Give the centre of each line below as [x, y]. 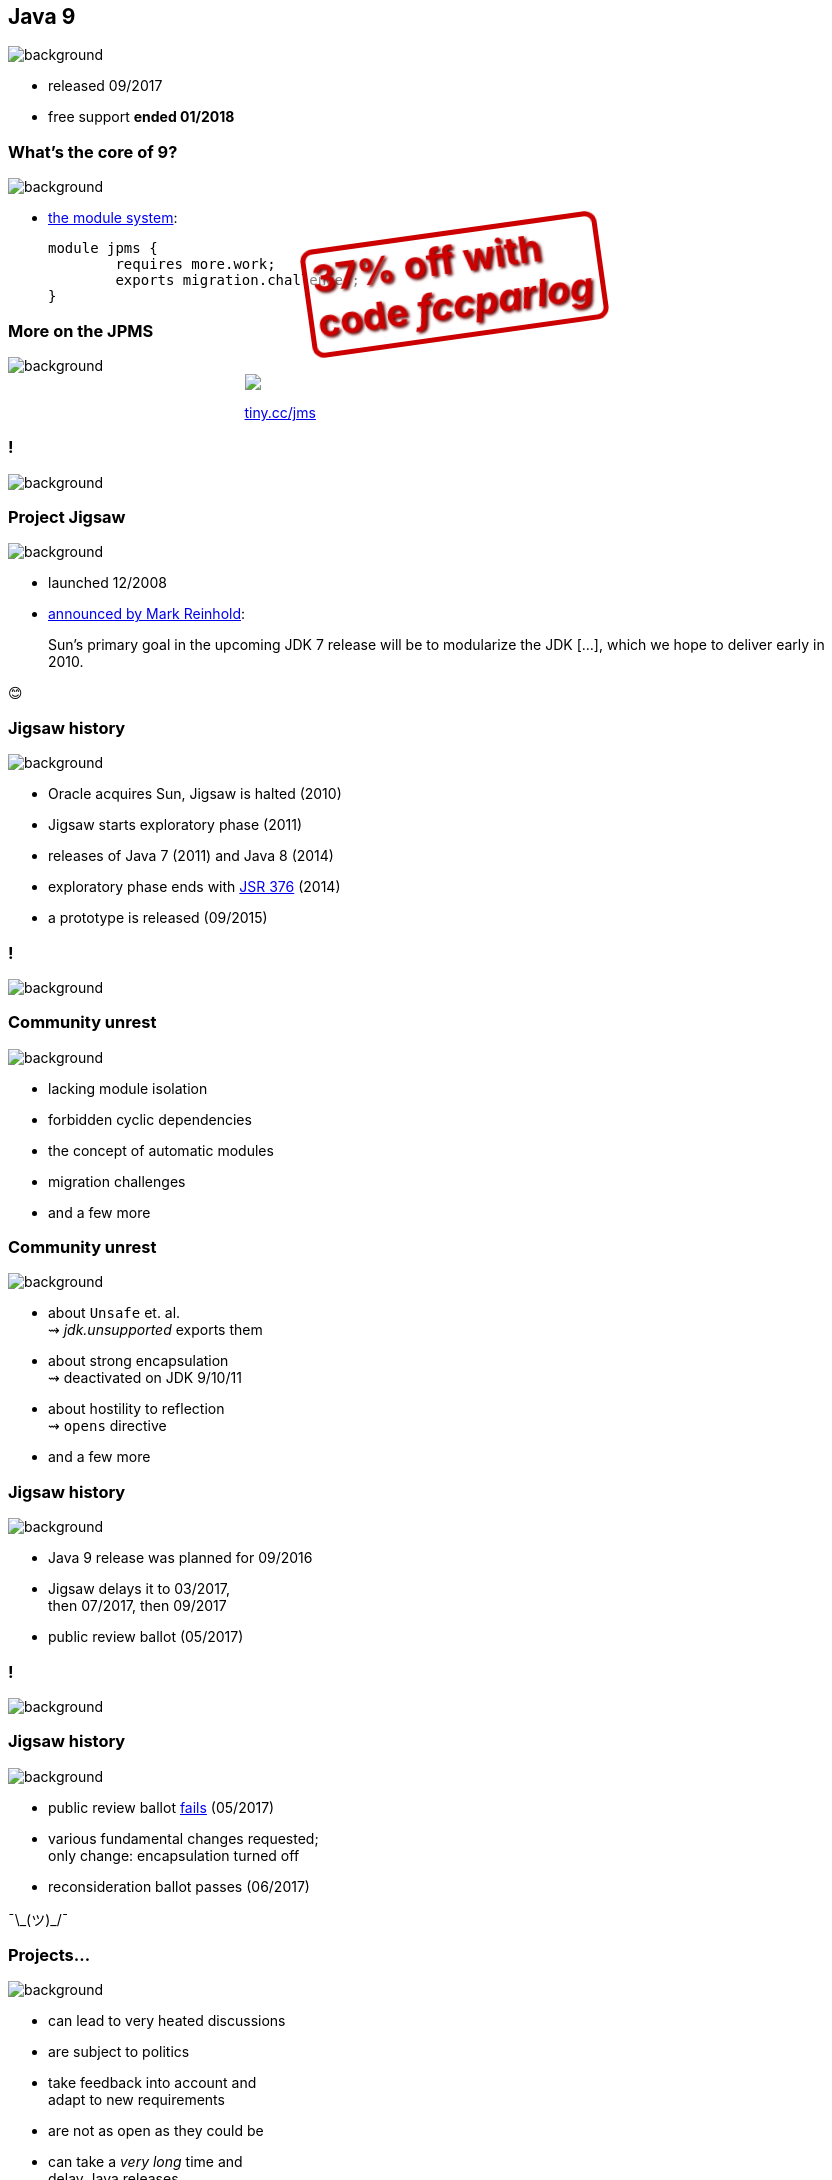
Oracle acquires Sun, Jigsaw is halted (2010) [195, 794]
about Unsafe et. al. [114, 1313]
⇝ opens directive [107, 1426]
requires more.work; [195, 264]
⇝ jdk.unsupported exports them [155, 1330]
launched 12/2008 [107, 583]
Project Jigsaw [67, 517]
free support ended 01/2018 [141, 117]
